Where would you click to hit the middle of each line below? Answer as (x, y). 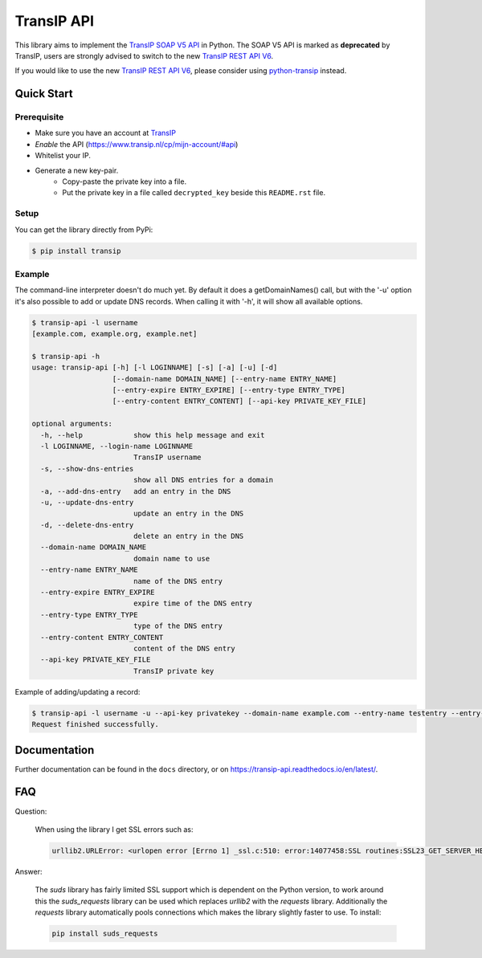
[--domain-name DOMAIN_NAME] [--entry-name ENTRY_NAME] (225, 379)
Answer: (29, 871)
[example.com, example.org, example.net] (114, 334)
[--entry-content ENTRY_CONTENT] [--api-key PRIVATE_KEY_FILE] (239, 401)
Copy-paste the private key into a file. (125, 181)
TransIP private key (174, 671)
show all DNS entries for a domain (203, 480)
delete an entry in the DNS (188, 536)
